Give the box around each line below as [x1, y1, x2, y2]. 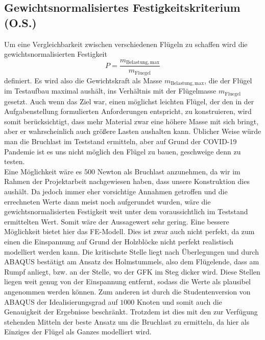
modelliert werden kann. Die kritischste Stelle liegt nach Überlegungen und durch [4, 246, 259, 257]
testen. [4, 156, 25, 167]
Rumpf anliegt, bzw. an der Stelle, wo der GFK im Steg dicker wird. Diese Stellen [4, 266, 260, 277]
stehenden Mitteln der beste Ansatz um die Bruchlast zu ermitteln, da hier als [4, 316, 250, 327]
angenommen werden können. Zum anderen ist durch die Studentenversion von [4, 286, 251, 297]
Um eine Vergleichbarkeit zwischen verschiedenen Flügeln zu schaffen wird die [4, 38, 248, 49]
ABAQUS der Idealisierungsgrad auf [4, 296, 118, 307]
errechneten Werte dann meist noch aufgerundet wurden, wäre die [4, 196, 211, 207]
